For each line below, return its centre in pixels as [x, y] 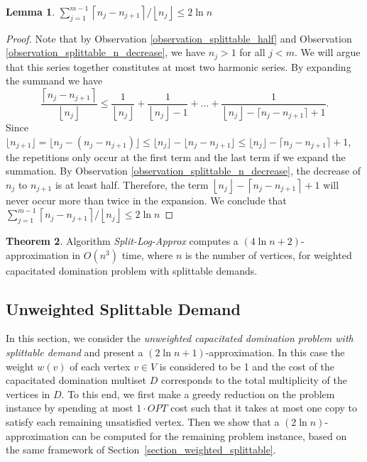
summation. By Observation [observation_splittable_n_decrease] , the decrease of [183, 171]
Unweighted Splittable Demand [123, 308]
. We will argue [327, 52]
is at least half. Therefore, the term [132, 184]
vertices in [28, 394]
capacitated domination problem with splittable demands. [132, 270]
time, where [147, 254]
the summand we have [54, 81]
